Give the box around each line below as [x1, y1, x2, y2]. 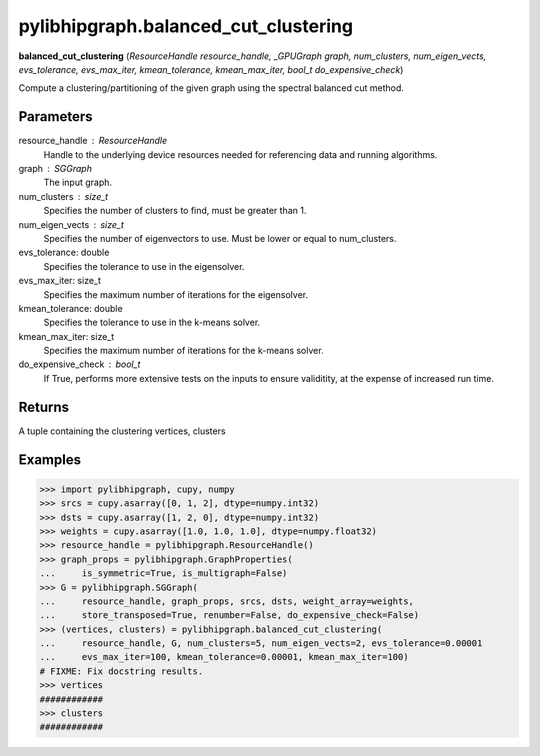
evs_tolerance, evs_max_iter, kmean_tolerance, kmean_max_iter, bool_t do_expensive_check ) [18, 63, 404, 75]
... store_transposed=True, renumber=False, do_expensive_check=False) [39, 610, 420, 621]
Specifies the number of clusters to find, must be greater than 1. [43, 205, 307, 217]
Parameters [18, 108, 93, 125]
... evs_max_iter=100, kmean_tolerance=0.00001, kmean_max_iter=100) [39, 651, 409, 663]
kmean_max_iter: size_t [18, 330, 115, 342]
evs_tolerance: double [18, 246, 110, 259]
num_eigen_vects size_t [18, 218, 125, 230]
